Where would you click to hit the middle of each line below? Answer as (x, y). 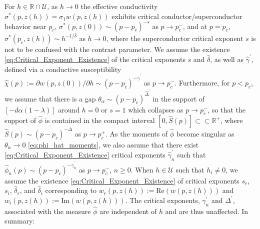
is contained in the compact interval (100, 120)
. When (142, 169)
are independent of (128, 211)
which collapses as (156, 109)
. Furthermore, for (202, 82)
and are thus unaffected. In (207, 211)
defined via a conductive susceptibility (63, 69)
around (69, 109)
